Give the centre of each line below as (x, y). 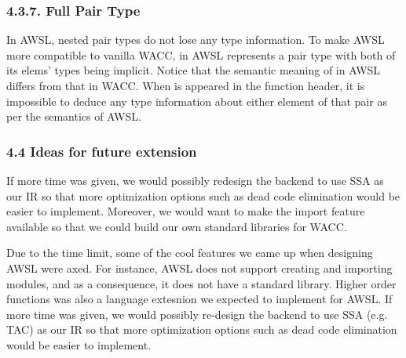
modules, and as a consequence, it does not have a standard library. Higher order (201, 283)
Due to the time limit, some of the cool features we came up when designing (190, 253)
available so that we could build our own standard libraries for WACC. (177, 226)
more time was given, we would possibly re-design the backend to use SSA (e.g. (197, 314)
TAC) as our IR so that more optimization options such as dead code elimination (202, 329)
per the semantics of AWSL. (74, 116)
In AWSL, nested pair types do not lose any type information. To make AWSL (196, 40)
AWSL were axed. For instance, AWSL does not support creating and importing (199, 268)
